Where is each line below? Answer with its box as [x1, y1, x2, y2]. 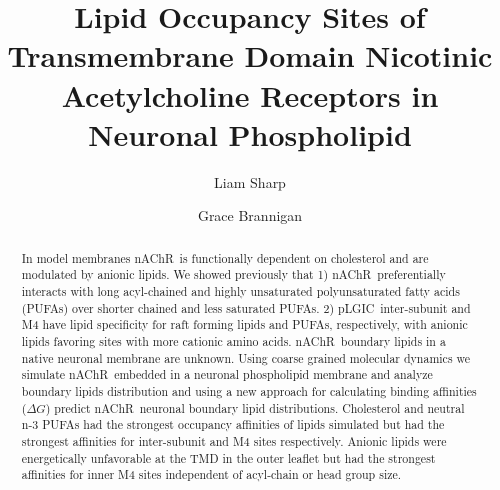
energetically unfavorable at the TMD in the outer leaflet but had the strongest [21, 449, 436, 466]
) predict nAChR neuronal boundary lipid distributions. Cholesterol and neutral [45, 399, 465, 416]
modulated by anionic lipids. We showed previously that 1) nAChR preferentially [21, 266, 446, 283]
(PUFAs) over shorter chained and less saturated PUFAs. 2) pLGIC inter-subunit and [21, 299, 471, 316]
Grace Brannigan [197, 205, 303, 226]
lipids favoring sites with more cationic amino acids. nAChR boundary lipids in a [21, 332, 446, 349]
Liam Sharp [214, 171, 286, 192]
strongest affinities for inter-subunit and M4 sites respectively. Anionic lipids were [21, 432, 447, 449]
